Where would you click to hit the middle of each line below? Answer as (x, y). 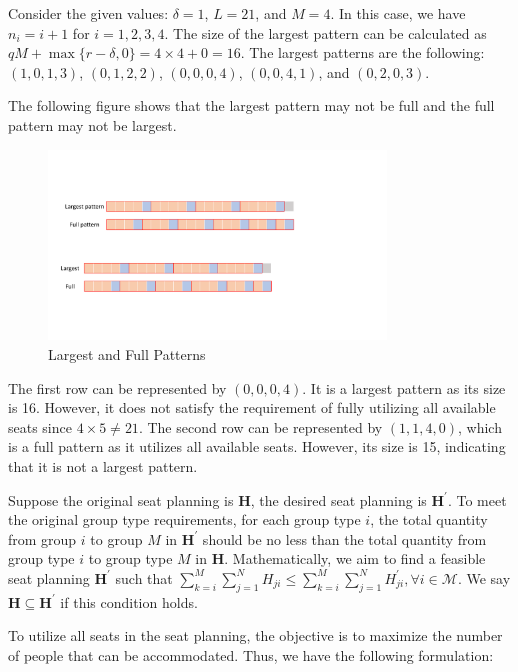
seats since (40, 426)
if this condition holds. (129, 601)
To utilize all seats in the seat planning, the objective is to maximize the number (255, 635)
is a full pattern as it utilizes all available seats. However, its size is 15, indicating (257, 446)
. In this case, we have (398, 13)
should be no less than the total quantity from (344, 538)
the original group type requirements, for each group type (184, 519)
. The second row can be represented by (260, 426)
